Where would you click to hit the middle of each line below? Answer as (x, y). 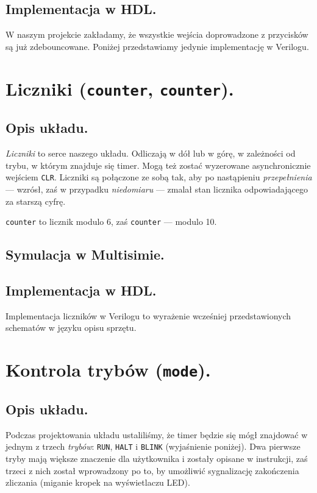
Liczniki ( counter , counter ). (120, 88)
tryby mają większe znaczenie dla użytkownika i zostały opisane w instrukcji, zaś (157, 458)
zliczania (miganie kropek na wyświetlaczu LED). (98, 482)
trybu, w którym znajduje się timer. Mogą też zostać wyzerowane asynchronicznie (158, 165)
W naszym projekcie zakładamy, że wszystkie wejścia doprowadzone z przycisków (157, 34)
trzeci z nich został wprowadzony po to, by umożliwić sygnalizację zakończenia (152, 470)
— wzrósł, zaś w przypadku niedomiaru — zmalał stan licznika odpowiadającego (157, 189)
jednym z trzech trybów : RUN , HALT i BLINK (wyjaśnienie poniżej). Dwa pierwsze (153, 446)
